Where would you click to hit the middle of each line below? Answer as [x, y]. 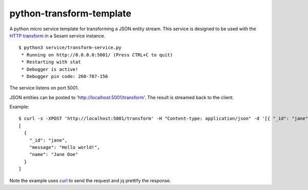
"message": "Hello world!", [64, 147]
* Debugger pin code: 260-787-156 [65, 76]
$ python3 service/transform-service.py [70, 48]
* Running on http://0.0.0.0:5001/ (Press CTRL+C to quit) [97, 55]
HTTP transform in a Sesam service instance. [57, 35]
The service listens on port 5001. [44, 88]
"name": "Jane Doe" [54, 155]
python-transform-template [70, 13]
